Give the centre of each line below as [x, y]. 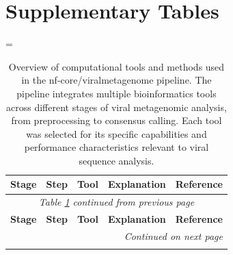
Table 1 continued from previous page [116, 202]
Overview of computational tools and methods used [116, 66]
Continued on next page [173, 236]
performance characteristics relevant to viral [116, 147]
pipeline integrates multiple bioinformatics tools [116, 93]
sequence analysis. [116, 160]
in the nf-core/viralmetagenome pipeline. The [116, 80]
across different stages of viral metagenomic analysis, [116, 107]
